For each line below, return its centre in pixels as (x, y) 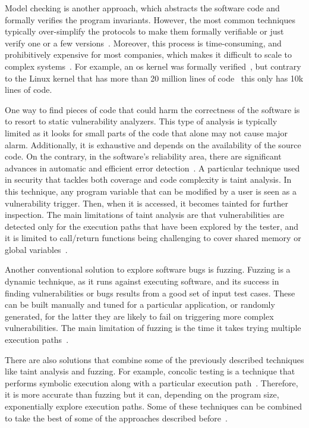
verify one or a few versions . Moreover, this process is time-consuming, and (143, 43)
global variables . (36, 249)
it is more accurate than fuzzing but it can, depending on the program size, (142, 394)
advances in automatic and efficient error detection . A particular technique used (152, 168)
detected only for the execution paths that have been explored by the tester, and (152, 226)
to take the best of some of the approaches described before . (116, 418)
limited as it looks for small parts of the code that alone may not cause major (146, 132)
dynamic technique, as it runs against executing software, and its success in (142, 281)
